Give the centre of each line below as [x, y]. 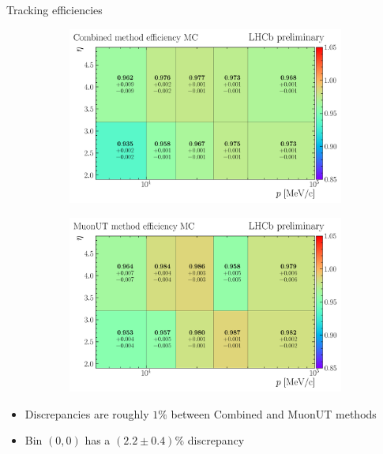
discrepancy [216, 440]
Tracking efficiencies [54, 9]
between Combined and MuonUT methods [274, 413]
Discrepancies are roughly [87, 413]
